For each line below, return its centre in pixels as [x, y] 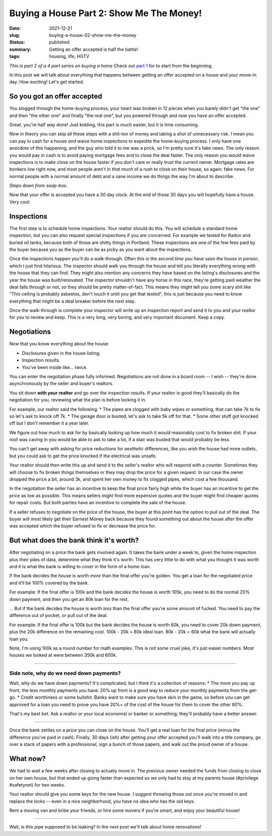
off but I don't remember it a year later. [49, 423]
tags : [15, 56]
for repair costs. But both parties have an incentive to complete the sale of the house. [98, 503]
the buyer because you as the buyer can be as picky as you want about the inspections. [100, 249]
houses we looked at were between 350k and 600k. [63, 655]
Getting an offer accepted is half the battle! [94, 49]
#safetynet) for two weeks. [37, 785]
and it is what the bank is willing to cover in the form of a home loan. [80, 567]
